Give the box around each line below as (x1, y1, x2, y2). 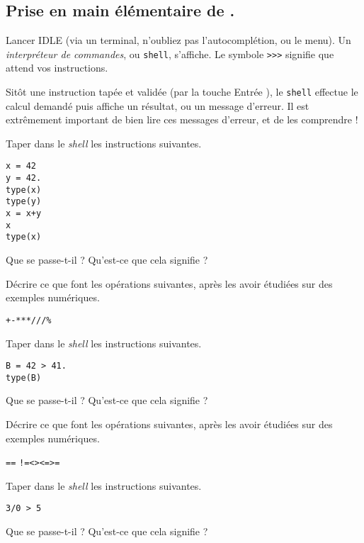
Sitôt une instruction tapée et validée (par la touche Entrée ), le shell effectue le (6, 84, 358, 99)
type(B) (6, 372, 42, 383)
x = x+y (6, 208, 42, 219)
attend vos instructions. (6, 60, 108, 75)
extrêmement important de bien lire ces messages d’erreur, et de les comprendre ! (6, 112, 358, 127)
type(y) (6, 196, 42, 207)
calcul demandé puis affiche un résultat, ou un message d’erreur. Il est (6, 98, 309, 113)
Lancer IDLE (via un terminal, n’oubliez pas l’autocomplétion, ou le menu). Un (6, 33, 351, 47)
